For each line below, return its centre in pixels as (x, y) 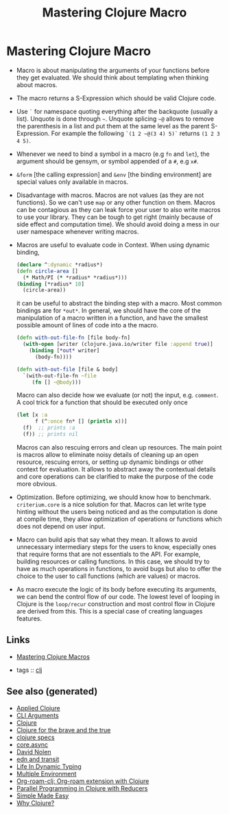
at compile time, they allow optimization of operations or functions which (119, 519)
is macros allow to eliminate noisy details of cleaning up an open (108, 454)
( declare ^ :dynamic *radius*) (60, 265)
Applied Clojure (38, 708)
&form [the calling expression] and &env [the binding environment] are (114, 174)
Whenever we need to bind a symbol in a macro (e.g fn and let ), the (113, 154)
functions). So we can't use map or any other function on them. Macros (116, 202)
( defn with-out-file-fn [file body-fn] (73, 338)
